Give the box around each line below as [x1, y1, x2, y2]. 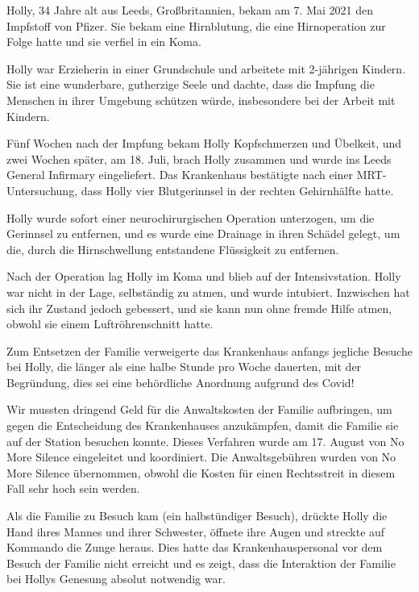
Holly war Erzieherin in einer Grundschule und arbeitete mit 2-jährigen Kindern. [6, 60, 406, 77]
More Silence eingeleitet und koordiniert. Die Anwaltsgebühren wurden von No [6, 448, 396, 465]
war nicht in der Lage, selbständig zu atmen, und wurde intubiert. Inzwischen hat [6, 283, 410, 300]
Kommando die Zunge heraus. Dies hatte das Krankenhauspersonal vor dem [6, 539, 383, 556]
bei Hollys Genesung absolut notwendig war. [6, 570, 226, 587]
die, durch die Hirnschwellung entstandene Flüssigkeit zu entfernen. [6, 240, 339, 257]
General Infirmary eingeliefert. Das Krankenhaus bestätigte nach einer [6, 166, 354, 183]
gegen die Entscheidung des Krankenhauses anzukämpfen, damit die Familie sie [6, 417, 399, 434]
